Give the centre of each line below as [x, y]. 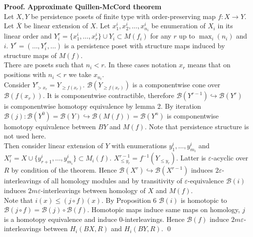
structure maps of [30, 55]
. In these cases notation [140, 65]
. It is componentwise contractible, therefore [108, 95]
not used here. [25, 136]
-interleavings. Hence [154, 219]
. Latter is [191, 158]
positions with [25, 74]
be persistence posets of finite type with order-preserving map [123, 16]
